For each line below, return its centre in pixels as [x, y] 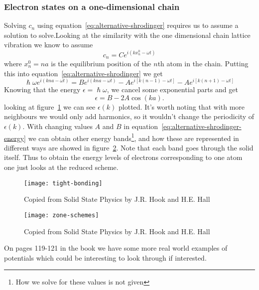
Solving [15, 25]
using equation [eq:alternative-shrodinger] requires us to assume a [138, 25]
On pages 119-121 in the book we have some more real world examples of [116, 248]
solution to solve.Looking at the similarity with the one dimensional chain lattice [127, 35]
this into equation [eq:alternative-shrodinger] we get [83, 73]
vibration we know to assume [49, 45]
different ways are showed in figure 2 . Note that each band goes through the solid [129, 147]
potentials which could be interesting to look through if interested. [105, 257]
